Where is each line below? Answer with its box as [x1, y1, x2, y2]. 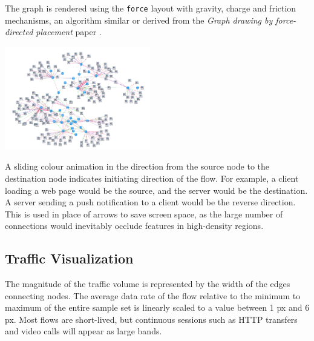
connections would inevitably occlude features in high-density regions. [5, 219, 264, 232]
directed [5, 25, 33, 38]
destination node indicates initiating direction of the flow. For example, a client [5, 171, 299, 184]
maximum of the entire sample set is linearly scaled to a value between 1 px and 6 [5, 301, 310, 314]
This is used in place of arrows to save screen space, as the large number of [5, 207, 283, 220]
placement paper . [36, 25, 102, 38]
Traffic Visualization [5, 249, 134, 268]
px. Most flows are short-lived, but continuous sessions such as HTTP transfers [5, 313, 298, 325]
